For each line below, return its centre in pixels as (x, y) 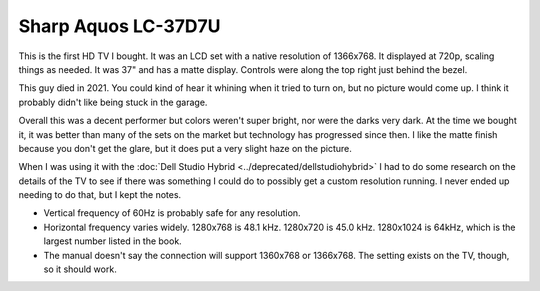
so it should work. (80, 269)
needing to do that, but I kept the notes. (100, 195)
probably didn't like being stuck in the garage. (113, 102)
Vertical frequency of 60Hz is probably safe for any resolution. (172, 213)
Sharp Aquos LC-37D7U (119, 26)
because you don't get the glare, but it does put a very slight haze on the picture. (185, 148)
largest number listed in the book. (112, 241)
